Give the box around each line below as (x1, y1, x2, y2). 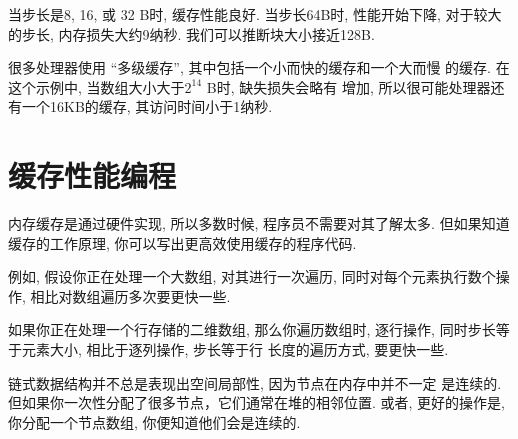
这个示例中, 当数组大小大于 (8, 76, 185, 97)
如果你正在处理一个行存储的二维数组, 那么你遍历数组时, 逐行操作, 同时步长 (8, 319, 496, 340)
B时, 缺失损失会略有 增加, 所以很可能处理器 (206, 76, 491, 97)
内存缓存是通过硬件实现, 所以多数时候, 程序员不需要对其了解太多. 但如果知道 (8, 213, 510, 234)
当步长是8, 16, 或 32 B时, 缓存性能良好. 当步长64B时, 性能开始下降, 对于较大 (8, 4, 502, 24)
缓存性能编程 (8, 155, 177, 196)
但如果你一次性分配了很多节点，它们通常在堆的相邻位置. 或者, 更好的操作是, (8, 392, 505, 413)
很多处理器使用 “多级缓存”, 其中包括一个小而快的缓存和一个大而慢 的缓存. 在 (8, 57, 510, 78)
